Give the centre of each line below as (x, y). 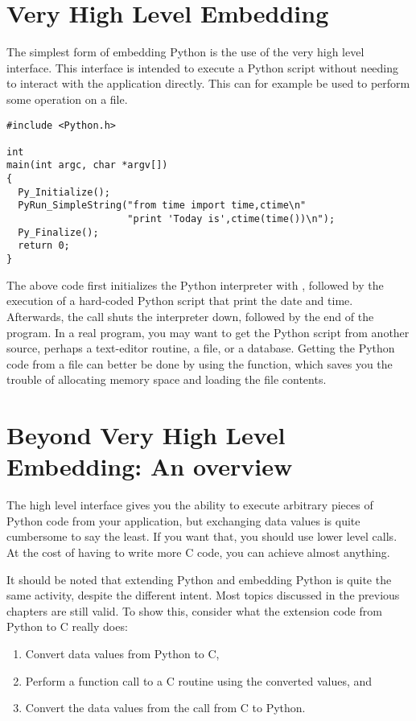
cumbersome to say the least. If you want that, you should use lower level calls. (202, 536)
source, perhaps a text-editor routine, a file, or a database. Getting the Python (201, 348)
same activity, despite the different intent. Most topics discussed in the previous (203, 595)
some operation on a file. (67, 99)
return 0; (44, 246)
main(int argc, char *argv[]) (87, 165)
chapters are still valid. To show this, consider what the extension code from (194, 610)
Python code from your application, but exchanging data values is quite (183, 520)
